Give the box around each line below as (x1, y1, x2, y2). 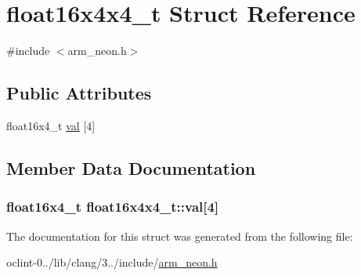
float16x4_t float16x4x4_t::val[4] (6, 197, 219, 216)
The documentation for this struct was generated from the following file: (6, 227, 353, 244)
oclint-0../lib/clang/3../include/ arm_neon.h (6, 254, 218, 271)
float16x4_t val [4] (6, 117, 96, 133)
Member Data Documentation (6, 155, 256, 180)
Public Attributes (6, 81, 152, 105)
